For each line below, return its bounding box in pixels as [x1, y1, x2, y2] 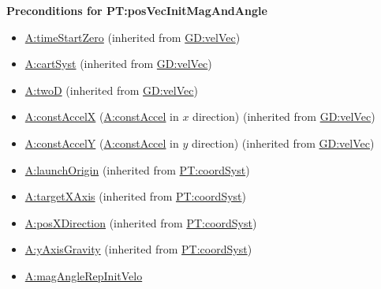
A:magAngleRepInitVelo [24, 267, 143, 283]
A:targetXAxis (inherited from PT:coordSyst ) [24, 188, 246, 205]
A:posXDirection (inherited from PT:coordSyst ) [24, 214, 257, 231]
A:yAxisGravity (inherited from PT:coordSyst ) [24, 241, 252, 257]
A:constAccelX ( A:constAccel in [24, 108, 179, 125]
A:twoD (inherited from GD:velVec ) [24, 81, 198, 98]
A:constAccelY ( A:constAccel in [24, 134, 179, 151]
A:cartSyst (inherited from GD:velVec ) [24, 55, 212, 72]
